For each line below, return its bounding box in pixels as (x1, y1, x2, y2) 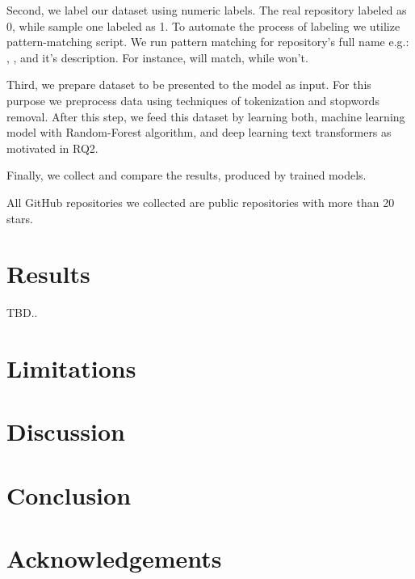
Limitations (6, 352, 136, 385)
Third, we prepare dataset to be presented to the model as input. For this (6, 76, 371, 93)
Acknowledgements (6, 542, 222, 575)
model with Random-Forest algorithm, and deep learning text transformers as (6, 124, 392, 141)
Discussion (6, 415, 125, 448)
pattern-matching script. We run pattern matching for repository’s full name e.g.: (6, 33, 409, 50)
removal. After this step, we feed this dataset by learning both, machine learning (6, 108, 405, 125)
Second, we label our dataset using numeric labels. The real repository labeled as (6, 2, 407, 18)
